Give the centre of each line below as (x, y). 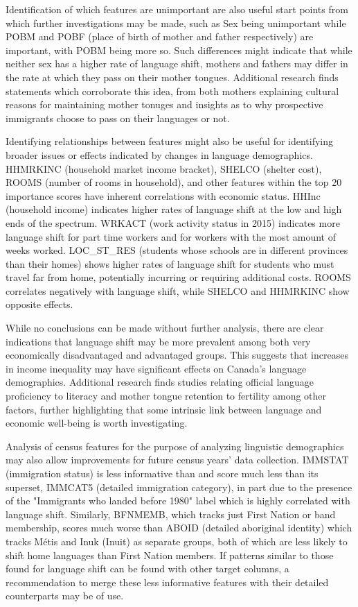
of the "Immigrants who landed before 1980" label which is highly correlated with (178, 501)
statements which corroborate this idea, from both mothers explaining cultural (172, 91)
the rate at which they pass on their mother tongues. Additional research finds (172, 77)
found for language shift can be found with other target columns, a (147, 568)
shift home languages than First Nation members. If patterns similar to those (170, 555)
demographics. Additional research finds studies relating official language (160, 382)
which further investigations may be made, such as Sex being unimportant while (176, 23)
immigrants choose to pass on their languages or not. (118, 118)
